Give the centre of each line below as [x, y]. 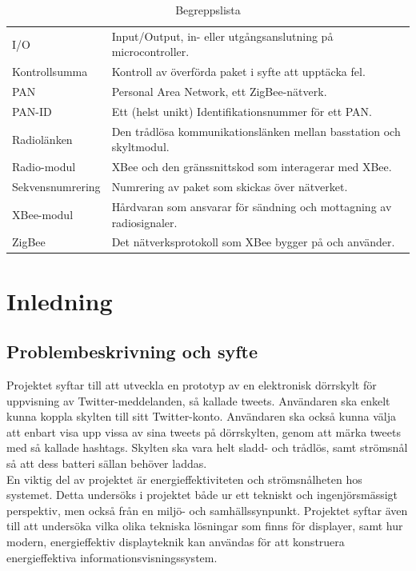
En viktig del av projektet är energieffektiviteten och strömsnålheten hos [184, 479]
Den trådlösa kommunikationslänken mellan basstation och [256, 131]
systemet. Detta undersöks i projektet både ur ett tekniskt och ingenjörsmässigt [202, 495]
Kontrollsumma [50, 72]
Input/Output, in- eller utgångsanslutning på [222, 36]
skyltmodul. [140, 147]
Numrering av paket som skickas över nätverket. [230, 187]
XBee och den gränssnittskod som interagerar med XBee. [252, 167]
